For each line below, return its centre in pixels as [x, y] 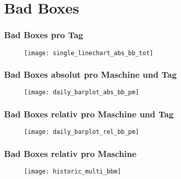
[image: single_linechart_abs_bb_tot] [89, 53]
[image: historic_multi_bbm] [73, 172]
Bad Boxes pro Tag [44, 35]
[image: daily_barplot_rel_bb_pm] [82, 132]
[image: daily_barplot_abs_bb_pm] [82, 93]
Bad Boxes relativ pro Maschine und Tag [89, 114]
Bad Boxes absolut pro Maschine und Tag [90, 74]
